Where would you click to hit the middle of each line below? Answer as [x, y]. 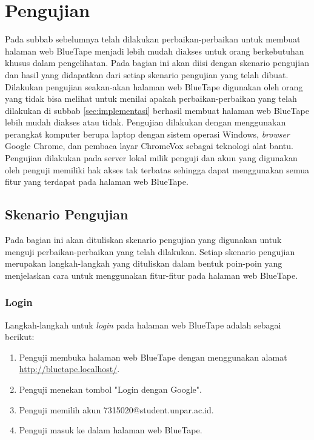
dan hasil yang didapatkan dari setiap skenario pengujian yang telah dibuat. [147, 74]
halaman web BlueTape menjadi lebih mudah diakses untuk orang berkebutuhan [155, 51]
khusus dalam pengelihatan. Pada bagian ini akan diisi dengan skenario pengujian [157, 63]
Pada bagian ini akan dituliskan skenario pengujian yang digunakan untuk [143, 240]
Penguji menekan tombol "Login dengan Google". [110, 389]
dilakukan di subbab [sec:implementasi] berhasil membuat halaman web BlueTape [157, 110]
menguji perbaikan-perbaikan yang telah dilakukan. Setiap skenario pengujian [150, 251]
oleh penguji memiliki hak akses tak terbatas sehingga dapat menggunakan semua [157, 169]
